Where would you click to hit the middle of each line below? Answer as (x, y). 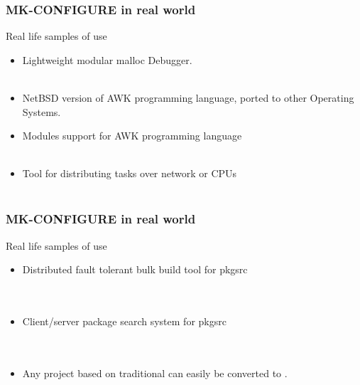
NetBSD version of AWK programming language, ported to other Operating (188, 97)
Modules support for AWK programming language (132, 136)
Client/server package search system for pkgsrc (124, 321)
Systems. (42, 111)
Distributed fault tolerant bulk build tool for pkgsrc (135, 269)
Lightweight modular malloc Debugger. (107, 59)
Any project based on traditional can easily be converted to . (155, 373)
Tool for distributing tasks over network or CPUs (130, 173)
